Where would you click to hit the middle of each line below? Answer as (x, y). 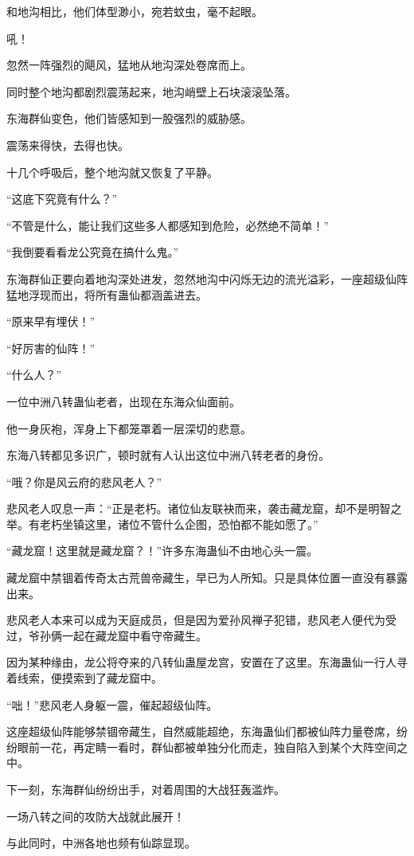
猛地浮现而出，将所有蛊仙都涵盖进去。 (107, 294)
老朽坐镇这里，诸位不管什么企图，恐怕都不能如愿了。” (179, 524)
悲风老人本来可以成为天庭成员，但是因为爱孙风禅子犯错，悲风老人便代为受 (201, 620)
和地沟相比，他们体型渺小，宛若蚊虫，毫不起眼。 (135, 11)
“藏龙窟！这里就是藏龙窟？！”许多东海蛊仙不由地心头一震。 (162, 551)
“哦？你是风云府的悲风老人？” (84, 481)
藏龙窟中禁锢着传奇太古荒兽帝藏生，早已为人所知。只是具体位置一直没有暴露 (207, 578)
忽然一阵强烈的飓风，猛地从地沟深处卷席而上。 (129, 65)
